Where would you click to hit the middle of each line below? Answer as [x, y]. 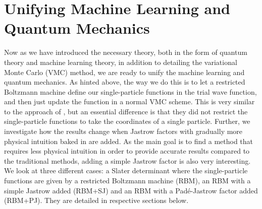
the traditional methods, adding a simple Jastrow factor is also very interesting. [127, 160]
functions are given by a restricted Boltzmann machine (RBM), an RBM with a [127, 181]
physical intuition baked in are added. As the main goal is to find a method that [129, 141]
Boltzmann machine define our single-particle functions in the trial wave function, [130, 91]
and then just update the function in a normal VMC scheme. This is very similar [129, 101]
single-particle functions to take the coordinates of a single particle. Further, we [127, 121]
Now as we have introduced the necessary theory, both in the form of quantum [126, 52]
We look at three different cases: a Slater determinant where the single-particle [126, 170]
